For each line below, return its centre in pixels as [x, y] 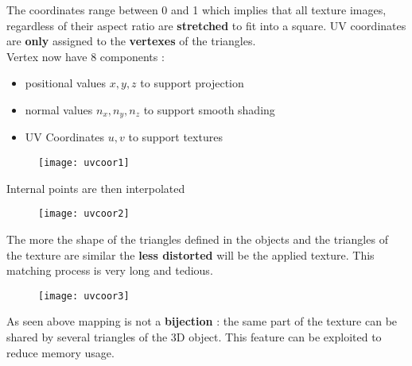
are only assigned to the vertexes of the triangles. [131, 41]
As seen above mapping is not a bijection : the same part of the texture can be [202, 321]
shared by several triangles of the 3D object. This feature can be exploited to [194, 336]
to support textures [175, 137]
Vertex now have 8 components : [86, 56]
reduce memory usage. [60, 352]
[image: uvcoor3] [84, 296]
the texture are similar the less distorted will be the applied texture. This [190, 254]
